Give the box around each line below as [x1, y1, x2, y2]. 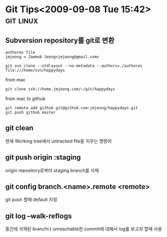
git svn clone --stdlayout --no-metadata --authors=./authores [5, 63, 143, 68]
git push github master [5, 110, 56, 115]
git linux [5, 14, 38, 26]
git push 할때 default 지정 [5, 197, 58, 203]
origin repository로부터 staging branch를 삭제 [5, 167, 99, 173]
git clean [5, 124, 34, 132]
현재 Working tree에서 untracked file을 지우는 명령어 [5, 138, 112, 144]
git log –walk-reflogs [5, 211, 72, 220]
